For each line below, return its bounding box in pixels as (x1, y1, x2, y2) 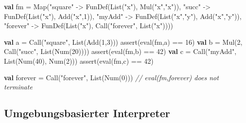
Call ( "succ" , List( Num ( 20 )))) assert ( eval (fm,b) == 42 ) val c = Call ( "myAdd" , (4, 46, 237, 56)
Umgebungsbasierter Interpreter (4, 105, 170, 121)
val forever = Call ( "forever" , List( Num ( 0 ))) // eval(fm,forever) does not (4, 72, 219, 82)
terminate (4, 82, 33, 92)
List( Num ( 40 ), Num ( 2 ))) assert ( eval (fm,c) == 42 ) (4, 55, 154, 66)
